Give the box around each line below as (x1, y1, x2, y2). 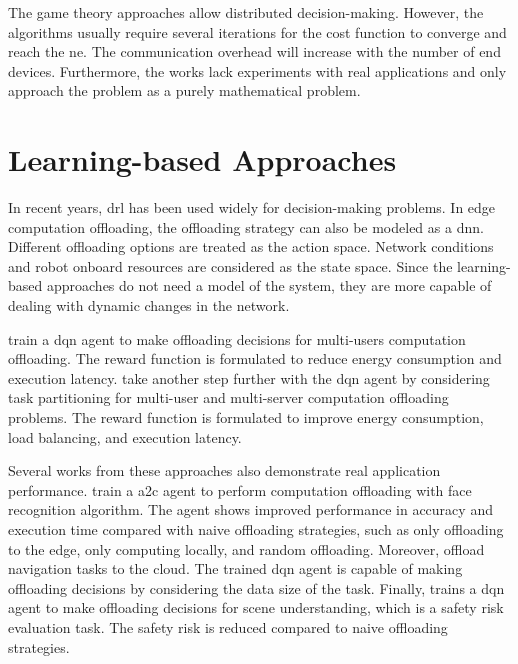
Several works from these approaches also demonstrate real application (8, 460, 441, 481)
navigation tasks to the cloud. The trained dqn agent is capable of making (8, 558, 463, 579)
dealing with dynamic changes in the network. (8, 295, 290, 316)
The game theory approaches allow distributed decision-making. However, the (8, 2, 484, 22)
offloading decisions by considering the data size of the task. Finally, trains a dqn (8, 577, 505, 598)
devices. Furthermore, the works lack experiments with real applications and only (8, 60, 507, 81)
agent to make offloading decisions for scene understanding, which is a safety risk (8, 597, 504, 618)
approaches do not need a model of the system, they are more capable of (46, 275, 492, 296)
